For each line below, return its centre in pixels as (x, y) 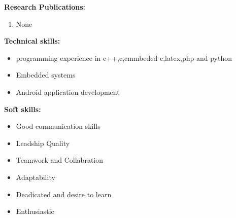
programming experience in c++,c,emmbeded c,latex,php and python (124, 58)
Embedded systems (46, 75)
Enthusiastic (35, 211)
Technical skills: (32, 41)
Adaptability (36, 177)
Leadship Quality (43, 143)
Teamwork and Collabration (60, 160)
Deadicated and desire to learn (64, 194)
